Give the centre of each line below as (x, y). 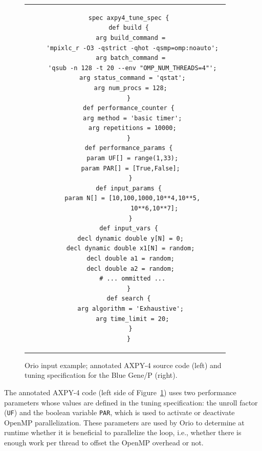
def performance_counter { (129, 108)
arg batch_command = (131, 58)
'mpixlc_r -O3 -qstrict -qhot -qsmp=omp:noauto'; (132, 48)
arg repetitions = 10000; (132, 128)
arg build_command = (131, 38)
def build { (129, 28)
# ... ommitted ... (133, 279)
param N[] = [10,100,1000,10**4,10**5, (133, 198)
